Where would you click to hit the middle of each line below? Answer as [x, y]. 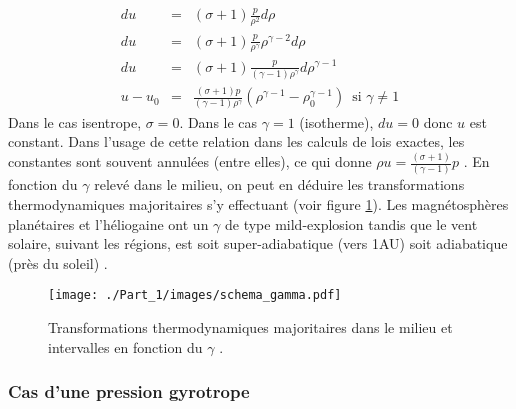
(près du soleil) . [58, 262]
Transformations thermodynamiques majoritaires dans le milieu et [250, 326]
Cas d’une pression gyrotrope [129, 391]
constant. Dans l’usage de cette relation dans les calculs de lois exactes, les [236, 141]
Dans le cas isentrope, [75, 121]
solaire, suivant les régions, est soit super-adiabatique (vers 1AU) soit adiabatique [258, 243]
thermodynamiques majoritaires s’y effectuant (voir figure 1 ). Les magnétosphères [258, 203]
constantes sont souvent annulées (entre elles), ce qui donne [190, 161]
